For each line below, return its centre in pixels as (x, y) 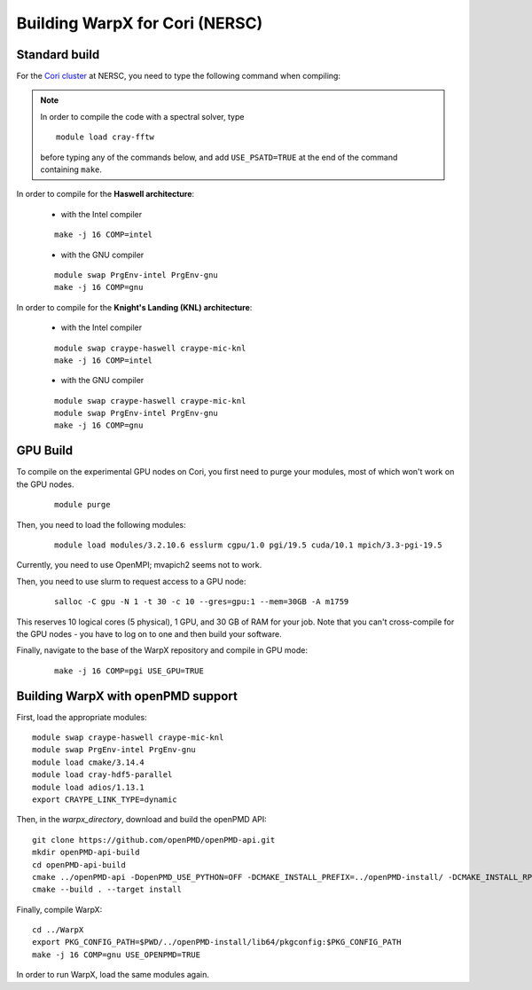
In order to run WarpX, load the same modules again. (113, 975)
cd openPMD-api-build (79, 864)
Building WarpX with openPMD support (127, 696)
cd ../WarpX (58, 930)
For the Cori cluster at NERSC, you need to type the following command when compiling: (179, 76)
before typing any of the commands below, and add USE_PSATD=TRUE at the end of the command (219, 157)
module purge (82, 505)
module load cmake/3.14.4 (89, 762)
